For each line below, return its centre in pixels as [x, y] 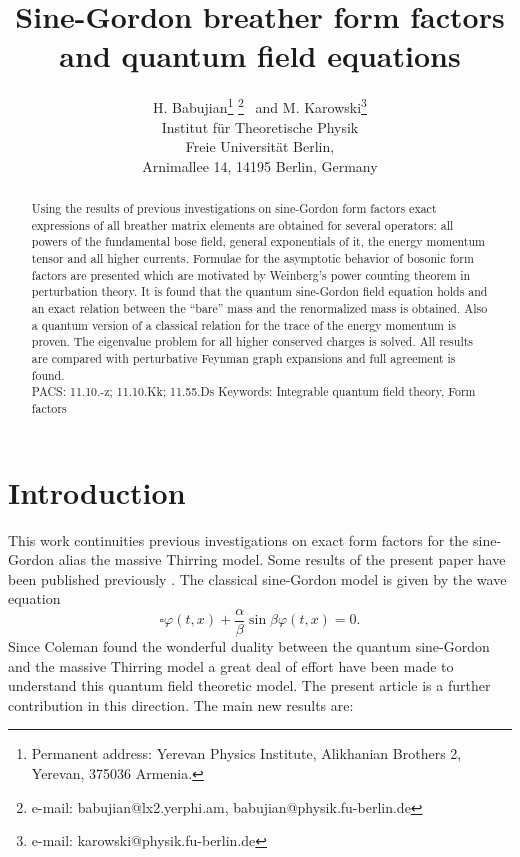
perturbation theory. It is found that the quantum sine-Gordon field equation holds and [259, 291]
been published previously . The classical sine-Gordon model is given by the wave [257, 578]
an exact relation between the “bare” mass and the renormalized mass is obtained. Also [259, 308]
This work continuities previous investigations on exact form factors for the [238, 539]
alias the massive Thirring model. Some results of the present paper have [282, 559]
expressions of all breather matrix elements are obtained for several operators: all [242, 224]
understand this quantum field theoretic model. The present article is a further [249, 685]
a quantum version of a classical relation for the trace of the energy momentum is [243, 324]
